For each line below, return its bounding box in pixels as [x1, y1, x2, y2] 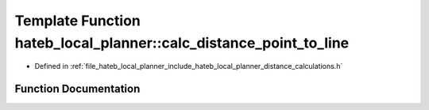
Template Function [14, 12, 141, 29]
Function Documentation [14, 82, 141, 96]
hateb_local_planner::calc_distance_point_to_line [14, 34, 350, 51]
